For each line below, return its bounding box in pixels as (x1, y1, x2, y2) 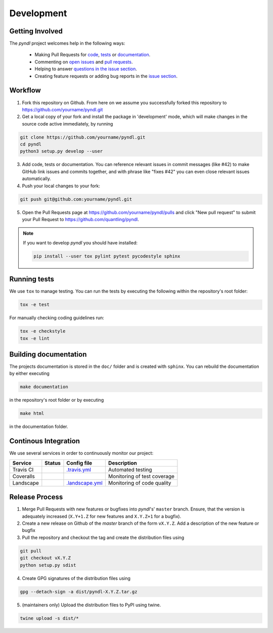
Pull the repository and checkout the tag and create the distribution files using (22, 534, 185, 540)
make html (20, 410, 44, 416)
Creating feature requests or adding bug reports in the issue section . (34, 73, 178, 79)
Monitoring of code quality (108, 479, 171, 486)
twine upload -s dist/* (20, 615, 79, 621)
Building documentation (9, 350, 87, 359)
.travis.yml (66, 466, 91, 473)
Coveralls (12, 473, 35, 480)
